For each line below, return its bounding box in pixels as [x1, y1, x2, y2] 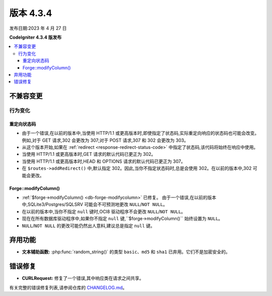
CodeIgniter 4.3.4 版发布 [9, 34, 62, 40]
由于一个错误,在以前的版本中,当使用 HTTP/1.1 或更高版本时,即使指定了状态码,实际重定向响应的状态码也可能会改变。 [22, 130, 259, 136]
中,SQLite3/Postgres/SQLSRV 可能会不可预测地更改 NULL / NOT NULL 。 [22, 202, 168, 208]
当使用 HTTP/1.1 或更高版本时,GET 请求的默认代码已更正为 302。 [22, 151, 156, 157]
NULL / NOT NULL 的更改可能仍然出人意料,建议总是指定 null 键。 [22, 223, 155, 229]
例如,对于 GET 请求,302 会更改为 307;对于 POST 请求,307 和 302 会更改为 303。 [22, 137, 189, 143]
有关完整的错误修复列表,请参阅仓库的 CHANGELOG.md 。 [9, 284, 127, 290]
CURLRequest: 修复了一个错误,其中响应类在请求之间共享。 [22, 275, 144, 281]
